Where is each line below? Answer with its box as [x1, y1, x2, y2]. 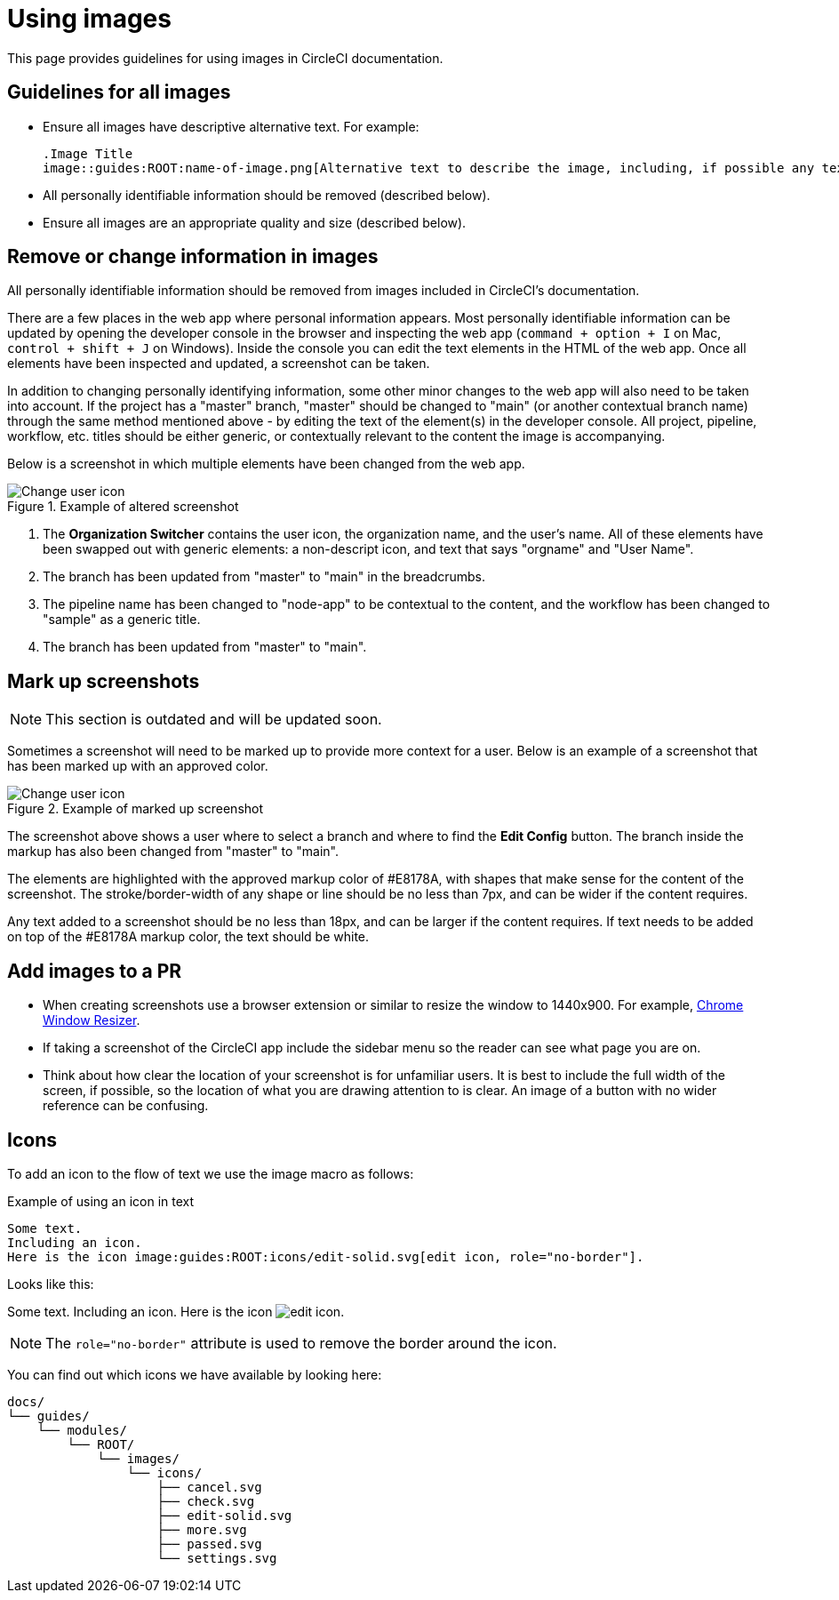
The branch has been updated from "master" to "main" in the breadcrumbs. [43, 569, 486, 585]
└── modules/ [36, 1422, 127, 1437]
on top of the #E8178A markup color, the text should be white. [7, 929, 370, 945]
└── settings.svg [156, 1550, 277, 1565]
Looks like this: [7, 1276, 94, 1292]
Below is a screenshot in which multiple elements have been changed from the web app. [7, 456, 525, 472]
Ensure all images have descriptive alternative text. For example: [43, 118, 419, 134]
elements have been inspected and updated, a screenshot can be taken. [7, 356, 430, 372]
